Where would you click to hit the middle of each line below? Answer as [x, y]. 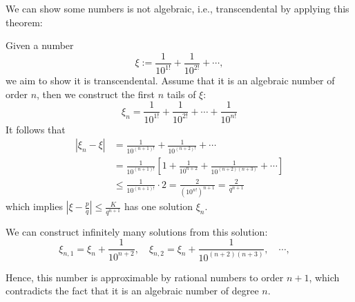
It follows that [36, 129]
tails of [181, 94]
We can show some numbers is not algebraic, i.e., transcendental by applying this [177, 8]
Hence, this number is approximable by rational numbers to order [145, 277]
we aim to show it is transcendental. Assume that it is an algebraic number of [170, 81]
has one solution [159, 206]
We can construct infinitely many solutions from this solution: [137, 231]
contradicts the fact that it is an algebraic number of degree [132, 291]
